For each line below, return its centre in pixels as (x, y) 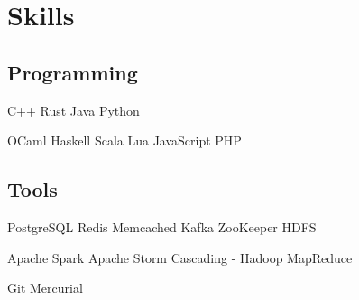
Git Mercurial (45, 288)
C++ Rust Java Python (74, 110)
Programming (73, 72)
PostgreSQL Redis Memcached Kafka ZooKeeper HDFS (162, 226)
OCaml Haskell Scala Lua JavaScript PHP (124, 141)
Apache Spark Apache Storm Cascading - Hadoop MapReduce (180, 257)
